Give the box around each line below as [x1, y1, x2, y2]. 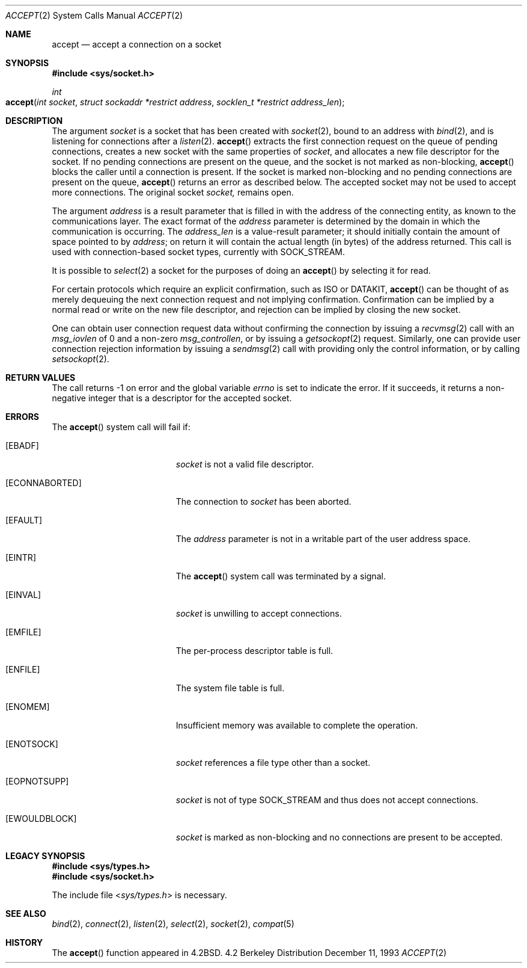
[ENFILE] [5, 664, 40, 674]
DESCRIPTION [5, 116, 63, 126]
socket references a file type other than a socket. [175, 757, 371, 768]
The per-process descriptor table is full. [175, 646, 334, 656]
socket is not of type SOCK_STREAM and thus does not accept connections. [175, 795, 478, 805]
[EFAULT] [5, 515, 43, 525]
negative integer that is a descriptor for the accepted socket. [52, 393, 292, 403]
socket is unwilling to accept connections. [175, 608, 342, 618]
